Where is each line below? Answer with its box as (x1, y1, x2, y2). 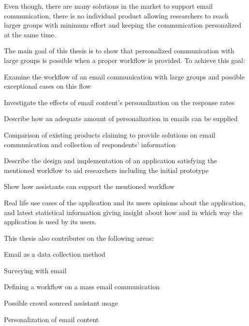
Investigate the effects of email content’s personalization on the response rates (4, 97, 234, 107)
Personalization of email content (4, 314, 99, 324)
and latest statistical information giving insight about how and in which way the (4, 207, 243, 217)
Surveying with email (4, 265, 67, 275)
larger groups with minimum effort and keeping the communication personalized (4, 20, 242, 30)
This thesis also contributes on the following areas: (4, 233, 154, 243)
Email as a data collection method (4, 249, 105, 259)
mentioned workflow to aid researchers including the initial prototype (4, 165, 209, 175)
